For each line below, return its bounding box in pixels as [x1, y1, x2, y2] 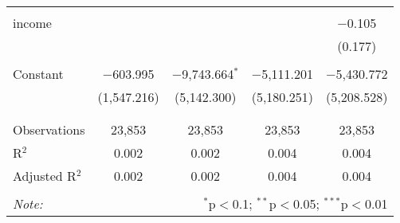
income [13, 14, 52, 32]
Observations [13, 120, 85, 139]
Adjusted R [13, 166, 76, 185]
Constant [13, 65, 64, 83]
